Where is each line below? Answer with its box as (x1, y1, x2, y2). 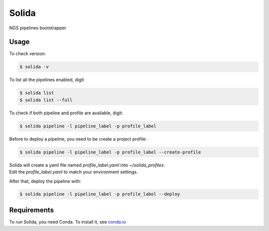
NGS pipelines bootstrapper (9, 25, 67, 31)
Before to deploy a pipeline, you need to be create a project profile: (9, 136, 147, 142)
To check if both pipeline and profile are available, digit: (9, 110, 123, 116)
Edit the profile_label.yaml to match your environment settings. (9, 169, 138, 175)
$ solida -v (19, 64, 49, 70)
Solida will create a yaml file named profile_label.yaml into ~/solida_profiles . (9, 162, 165, 168)
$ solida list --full (19, 97, 73, 103)
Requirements (9, 206, 54, 214)
